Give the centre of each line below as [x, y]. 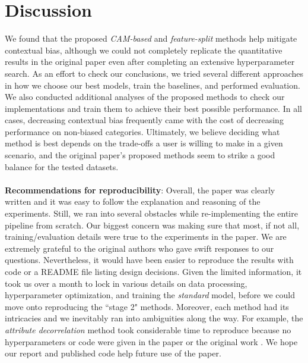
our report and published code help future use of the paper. [113, 353]
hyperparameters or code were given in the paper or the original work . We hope [151, 341]
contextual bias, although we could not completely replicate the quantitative [144, 50]
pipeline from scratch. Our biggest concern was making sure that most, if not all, [152, 225]
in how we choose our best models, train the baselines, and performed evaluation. [153, 85]
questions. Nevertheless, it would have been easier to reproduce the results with [149, 260]
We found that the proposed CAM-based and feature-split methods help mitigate [151, 38]
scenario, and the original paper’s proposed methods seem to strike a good [140, 155]
